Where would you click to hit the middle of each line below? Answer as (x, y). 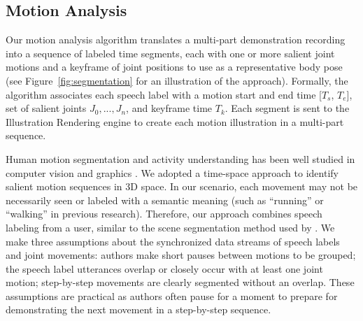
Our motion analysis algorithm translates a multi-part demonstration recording (176, 40)
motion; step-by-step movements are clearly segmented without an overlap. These (180, 282)
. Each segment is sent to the (287, 108)
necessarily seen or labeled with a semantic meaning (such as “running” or (165, 200)
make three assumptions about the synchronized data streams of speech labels (173, 241)
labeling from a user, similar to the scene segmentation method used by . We (170, 227)
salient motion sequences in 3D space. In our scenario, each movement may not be (182, 186)
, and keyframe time (169, 108)
